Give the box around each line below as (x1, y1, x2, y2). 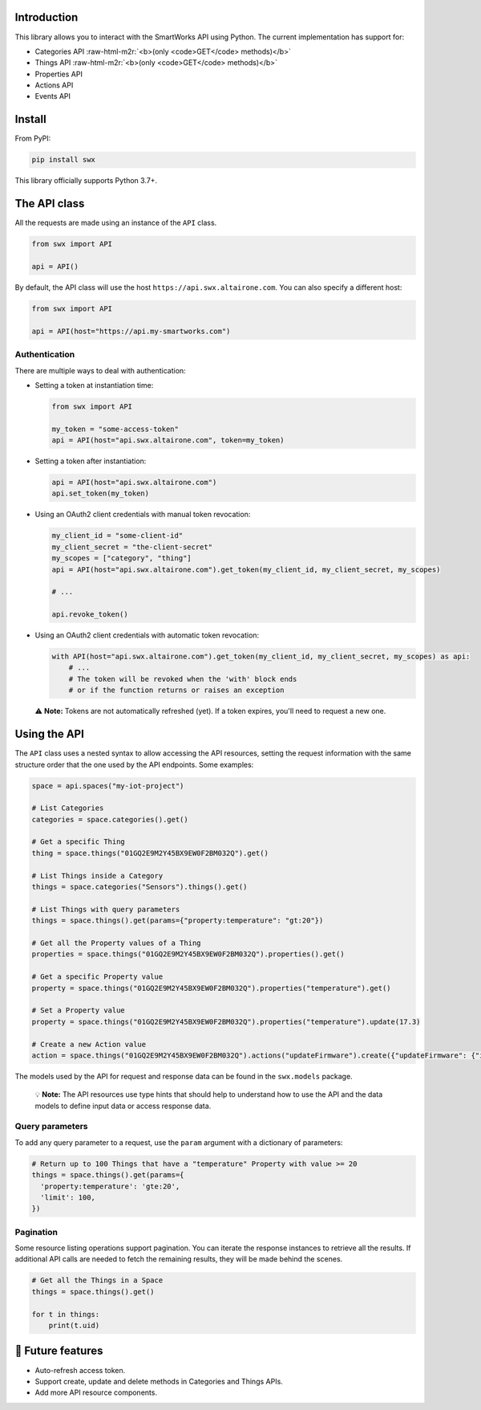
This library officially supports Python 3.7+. (14, 176, 158, 185)
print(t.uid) (48, 1321, 100, 1331)
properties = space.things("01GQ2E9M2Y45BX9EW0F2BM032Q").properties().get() (31, 950, 345, 959)
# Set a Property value (31, 1006, 126, 1015)
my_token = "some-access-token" (51, 424, 180, 434)
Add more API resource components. (34, 1388, 158, 1397)
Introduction (14, 10, 79, 24)
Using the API (14, 727, 84, 741)
